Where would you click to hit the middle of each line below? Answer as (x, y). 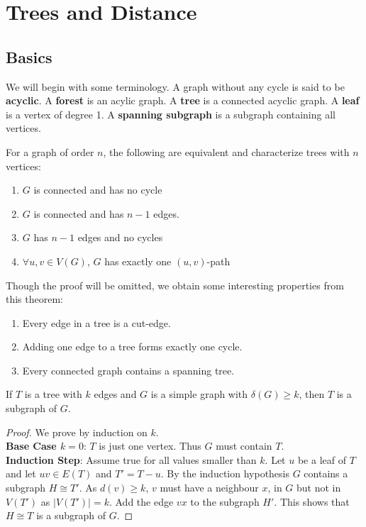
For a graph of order (50, 151)
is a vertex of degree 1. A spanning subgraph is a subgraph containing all (171, 114)
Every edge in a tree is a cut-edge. (96, 322)
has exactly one (138, 261)
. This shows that (312, 501)
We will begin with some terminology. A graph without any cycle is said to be (175, 86)
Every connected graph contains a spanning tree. (128, 370)
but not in (319, 488)
